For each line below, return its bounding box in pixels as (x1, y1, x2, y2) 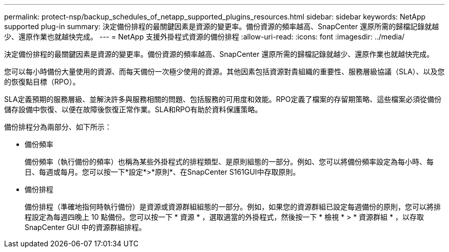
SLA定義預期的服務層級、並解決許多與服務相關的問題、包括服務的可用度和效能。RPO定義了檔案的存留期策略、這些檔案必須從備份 (4, 95, 442, 103)
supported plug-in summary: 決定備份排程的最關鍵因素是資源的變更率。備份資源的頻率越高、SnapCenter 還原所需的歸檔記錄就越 (4, 22, 439, 31)
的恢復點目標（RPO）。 (4, 77, 80, 86)
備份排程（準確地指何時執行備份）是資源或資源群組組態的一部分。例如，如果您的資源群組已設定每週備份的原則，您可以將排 (25, 202, 441, 211)
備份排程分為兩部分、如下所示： (4, 122, 112, 131)
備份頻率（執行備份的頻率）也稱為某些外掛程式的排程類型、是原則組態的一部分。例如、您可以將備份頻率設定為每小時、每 (25, 157, 434, 166)
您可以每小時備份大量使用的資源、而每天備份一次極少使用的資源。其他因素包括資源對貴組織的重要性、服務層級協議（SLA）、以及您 (4, 67, 445, 76)
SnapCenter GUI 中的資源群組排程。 (25, 223, 146, 232)
